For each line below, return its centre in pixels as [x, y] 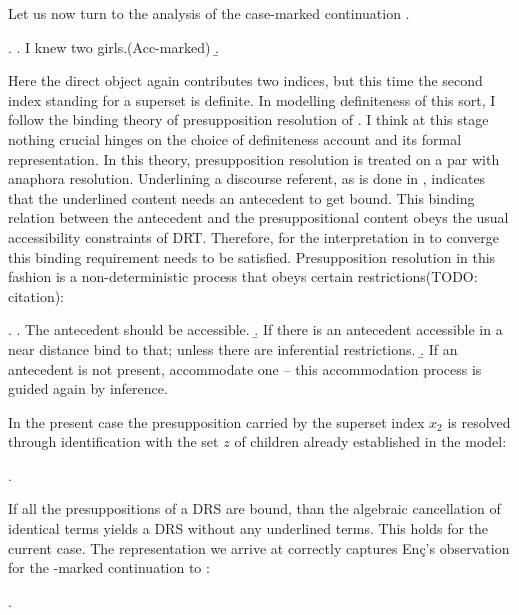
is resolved [479, 421]
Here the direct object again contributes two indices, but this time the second [245, 80]
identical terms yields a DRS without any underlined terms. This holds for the [248, 528]
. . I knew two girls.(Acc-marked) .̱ [113, 46]
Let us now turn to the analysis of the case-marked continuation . [209, 13]
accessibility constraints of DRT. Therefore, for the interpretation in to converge [253, 236]
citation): [36, 295]
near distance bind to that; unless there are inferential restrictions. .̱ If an [233, 348]
